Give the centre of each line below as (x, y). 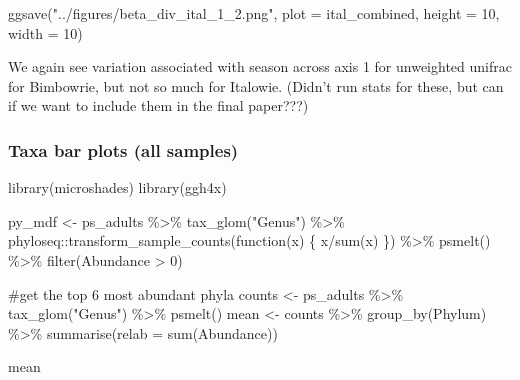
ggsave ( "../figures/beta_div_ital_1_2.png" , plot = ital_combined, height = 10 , (254, 13)
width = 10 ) (45, 32)
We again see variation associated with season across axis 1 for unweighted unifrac (260, 66)
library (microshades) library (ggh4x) (117, 187)
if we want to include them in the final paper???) (158, 105)
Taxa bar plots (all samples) (123, 149)
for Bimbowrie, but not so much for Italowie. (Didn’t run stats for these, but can (256, 85)
